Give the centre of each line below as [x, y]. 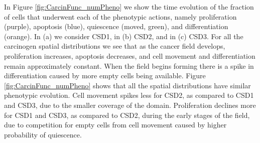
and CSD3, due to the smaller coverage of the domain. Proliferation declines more [130, 105]
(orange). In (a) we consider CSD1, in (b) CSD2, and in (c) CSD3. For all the [124, 36]
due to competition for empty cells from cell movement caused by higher [115, 125]
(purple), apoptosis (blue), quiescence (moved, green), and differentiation [116, 26]
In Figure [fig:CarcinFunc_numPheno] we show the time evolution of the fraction [129, 7]
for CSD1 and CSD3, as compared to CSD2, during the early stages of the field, [127, 115]
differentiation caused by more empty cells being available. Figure [105, 76]
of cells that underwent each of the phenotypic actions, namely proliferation [120, 16]
